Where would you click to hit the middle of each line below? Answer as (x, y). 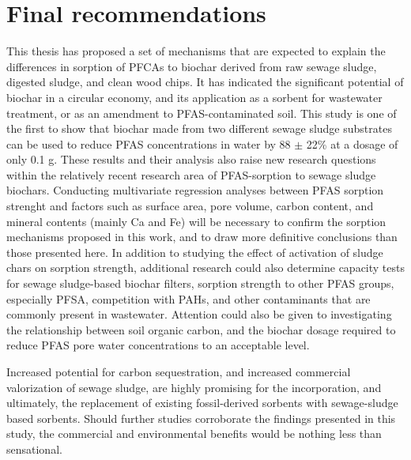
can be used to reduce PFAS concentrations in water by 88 (149, 143)
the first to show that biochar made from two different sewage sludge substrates (199, 128)
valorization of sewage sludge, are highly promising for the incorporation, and (194, 387)
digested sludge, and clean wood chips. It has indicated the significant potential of (205, 82)
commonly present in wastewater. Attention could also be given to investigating (199, 314)
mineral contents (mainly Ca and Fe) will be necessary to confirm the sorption (196, 221)
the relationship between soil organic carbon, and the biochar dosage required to (201, 329)
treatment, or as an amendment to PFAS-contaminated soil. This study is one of (202, 113)
